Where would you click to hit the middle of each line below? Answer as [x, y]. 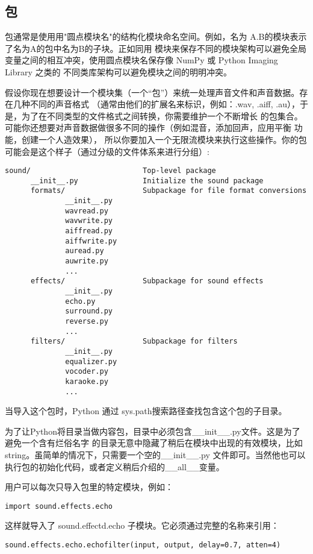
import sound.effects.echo [59, 506]
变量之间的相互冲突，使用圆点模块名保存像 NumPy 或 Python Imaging [141, 60]
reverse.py [87, 321]
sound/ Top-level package [110, 171]
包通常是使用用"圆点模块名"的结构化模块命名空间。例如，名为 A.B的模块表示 [156, 36]
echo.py [80, 301]
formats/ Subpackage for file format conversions [169, 191]
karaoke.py [87, 381]
